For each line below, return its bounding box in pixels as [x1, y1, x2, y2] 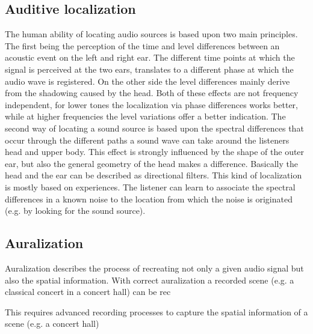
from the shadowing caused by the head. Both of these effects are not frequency [5, 87, 299, 99]
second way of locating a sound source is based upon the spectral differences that [5, 121, 304, 134]
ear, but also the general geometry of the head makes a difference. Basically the [5, 157, 299, 169]
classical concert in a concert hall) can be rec [5, 285, 171, 298]
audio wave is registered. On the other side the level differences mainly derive [5, 74, 290, 87]
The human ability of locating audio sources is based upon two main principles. [5, 28, 298, 40]
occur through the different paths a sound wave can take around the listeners [5, 133, 290, 146]
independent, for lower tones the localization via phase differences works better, [5, 98, 298, 111]
